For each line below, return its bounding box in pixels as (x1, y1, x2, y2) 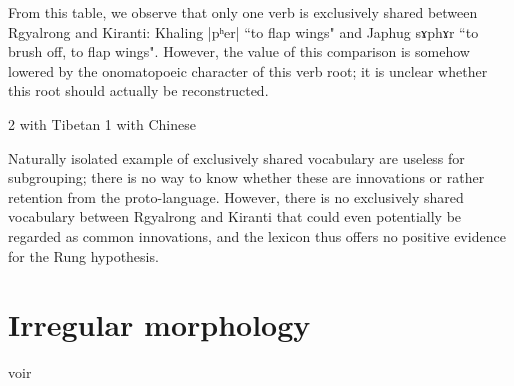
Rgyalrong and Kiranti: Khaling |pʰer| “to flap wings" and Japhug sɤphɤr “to (8, 21, 479, 42)
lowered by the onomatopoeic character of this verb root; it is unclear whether (8, 60, 488, 81)
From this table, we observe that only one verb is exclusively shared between (8, 2, 478, 22)
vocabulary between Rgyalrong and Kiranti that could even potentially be (8, 206, 462, 227)
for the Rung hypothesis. (8, 245, 159, 266)
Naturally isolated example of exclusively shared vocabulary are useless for (8, 147, 465, 168)
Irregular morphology (8, 304, 311, 345)
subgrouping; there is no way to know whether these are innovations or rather (8, 167, 485, 188)
